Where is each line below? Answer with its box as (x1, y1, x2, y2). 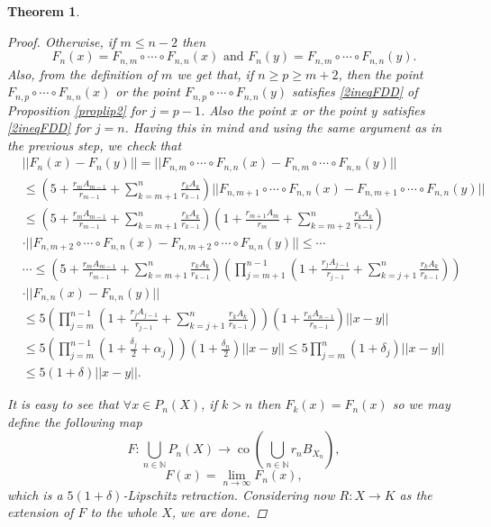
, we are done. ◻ (171, 503, 268, 522)
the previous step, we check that (7, 135, 182, 154)
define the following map (7, 412, 142, 431)
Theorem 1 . (7, 2, 80, 20)
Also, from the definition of (7, 64, 158, 83)
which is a (7, 485, 63, 504)
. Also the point (200, 100, 286, 119)
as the (399, 485, 432, 504)
